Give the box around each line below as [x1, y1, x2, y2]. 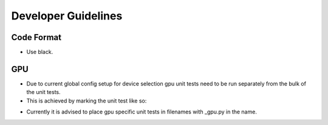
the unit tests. [26, 89, 61, 96]
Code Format [11, 32, 62, 42]
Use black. [26, 49, 53, 56]
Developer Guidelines [11, 9, 123, 22]
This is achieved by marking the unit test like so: [26, 97, 147, 104]
